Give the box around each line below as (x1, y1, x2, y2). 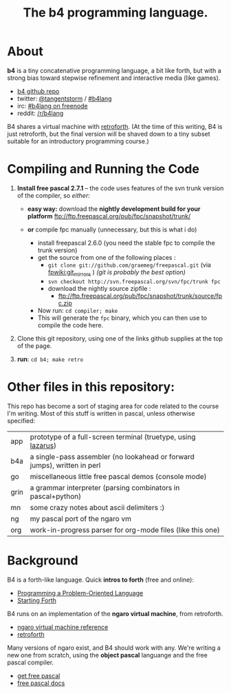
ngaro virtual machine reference (16, 622, 109, 631)
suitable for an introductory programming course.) (7, 136, 149, 145)
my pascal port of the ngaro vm (30, 513, 132, 523)
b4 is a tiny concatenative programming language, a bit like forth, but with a (7, 66, 221, 74)
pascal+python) (30, 491, 81, 501)
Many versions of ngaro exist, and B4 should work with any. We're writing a (7, 643, 221, 652)
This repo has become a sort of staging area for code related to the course (7, 402, 219, 410)
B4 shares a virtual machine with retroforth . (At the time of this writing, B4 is (7, 122, 223, 130)
